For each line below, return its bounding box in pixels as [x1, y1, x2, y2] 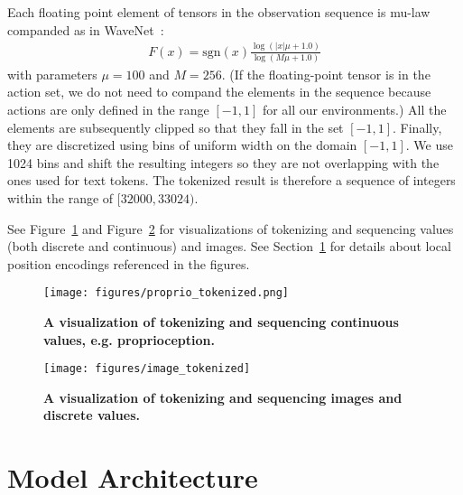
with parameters [7, 64, 97, 83]
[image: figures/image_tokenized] [43, 362, 251, 376]
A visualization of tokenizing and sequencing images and [43, 388, 403, 406]
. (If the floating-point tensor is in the [221, 64, 431, 83]
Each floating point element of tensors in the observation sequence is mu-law [7, 3, 431, 21]
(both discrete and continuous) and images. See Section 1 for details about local [7, 237, 451, 256]
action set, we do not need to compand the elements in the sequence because [7, 82, 431, 101]
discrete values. [43, 406, 140, 425]
